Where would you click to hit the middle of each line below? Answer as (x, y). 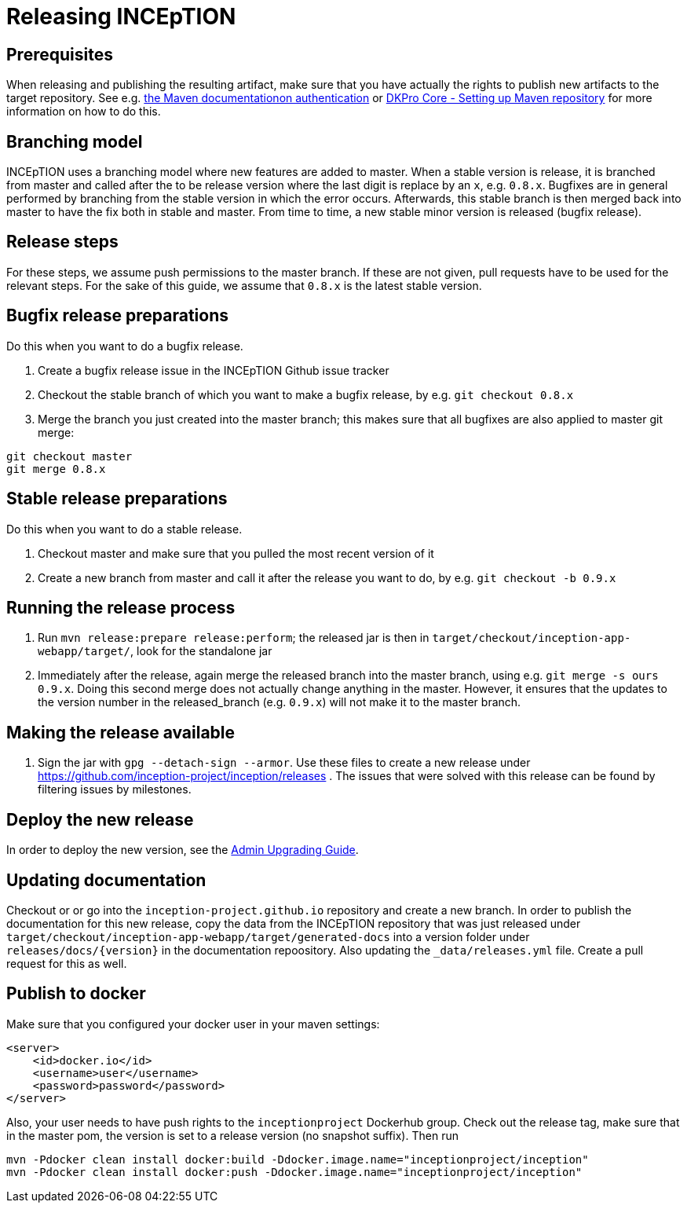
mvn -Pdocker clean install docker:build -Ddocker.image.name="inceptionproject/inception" (298, 1159)
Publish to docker (76, 994)
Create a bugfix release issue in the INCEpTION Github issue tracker (214, 370)
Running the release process (121, 607)
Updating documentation (106, 880)
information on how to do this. (84, 112)
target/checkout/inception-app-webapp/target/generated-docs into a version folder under (268, 936)
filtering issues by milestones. (115, 790)
